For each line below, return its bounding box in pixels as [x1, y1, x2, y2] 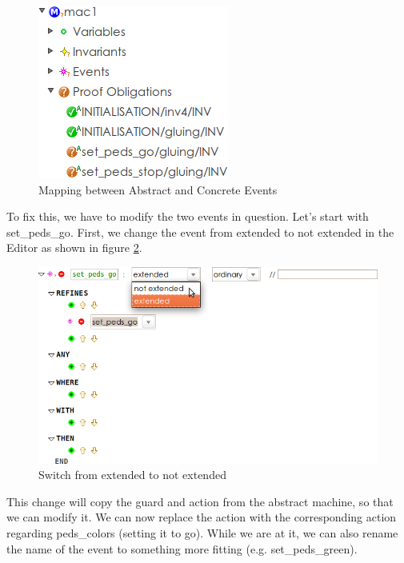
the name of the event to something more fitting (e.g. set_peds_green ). [6, 540, 358, 557]
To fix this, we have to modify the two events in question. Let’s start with [6, 208, 369, 225]
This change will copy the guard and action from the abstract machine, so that [6, 493, 394, 509]
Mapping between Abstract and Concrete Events [38, 181, 278, 198]
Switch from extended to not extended [38, 466, 226, 483]
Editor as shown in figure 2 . [6, 239, 142, 256]
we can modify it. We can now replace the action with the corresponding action [6, 509, 397, 525]
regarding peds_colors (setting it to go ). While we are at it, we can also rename [6, 525, 398, 541]
